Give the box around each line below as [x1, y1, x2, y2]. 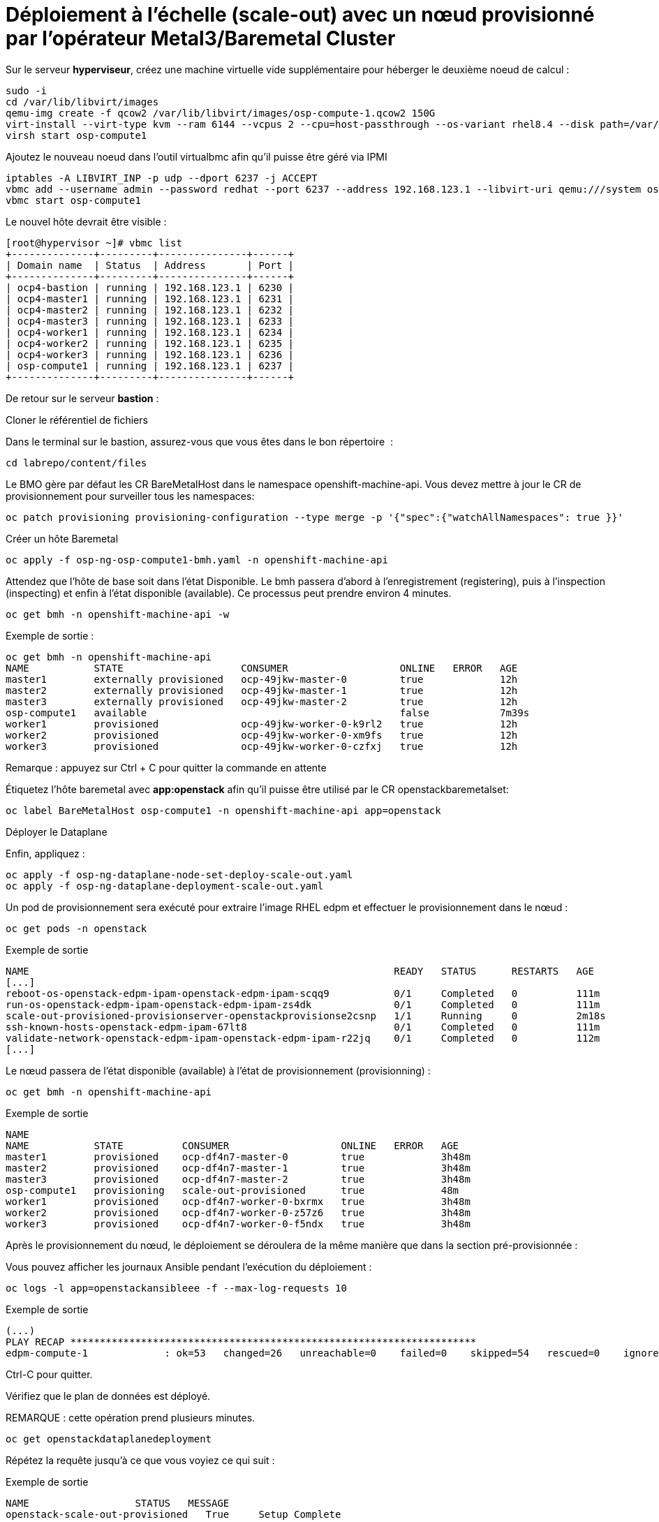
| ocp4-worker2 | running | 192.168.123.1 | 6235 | [6, 337, 295, 349]
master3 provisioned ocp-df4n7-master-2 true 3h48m [6, 1173, 471, 1185]
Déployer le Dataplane [6, 825, 108, 838]
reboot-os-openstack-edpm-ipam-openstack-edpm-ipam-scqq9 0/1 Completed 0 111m [6, 987, 600, 999]
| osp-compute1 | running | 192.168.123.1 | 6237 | [6, 360, 295, 371]
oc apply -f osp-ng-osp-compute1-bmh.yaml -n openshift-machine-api [6, 554, 388, 566]
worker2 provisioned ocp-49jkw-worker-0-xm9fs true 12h [6, 729, 518, 741]
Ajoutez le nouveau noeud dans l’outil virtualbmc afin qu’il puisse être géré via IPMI [6, 150, 387, 163]
